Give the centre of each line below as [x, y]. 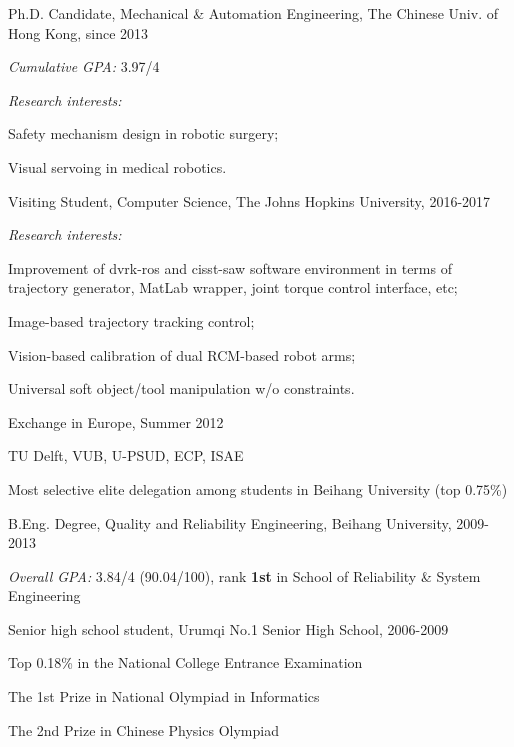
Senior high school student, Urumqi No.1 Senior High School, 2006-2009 [228, 628]
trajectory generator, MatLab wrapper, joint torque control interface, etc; [233, 287]
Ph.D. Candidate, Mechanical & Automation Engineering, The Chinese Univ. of [253, 13]
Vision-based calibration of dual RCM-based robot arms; [182, 354]
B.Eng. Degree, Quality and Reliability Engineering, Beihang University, [230, 522]
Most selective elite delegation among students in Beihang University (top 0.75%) [258, 488]
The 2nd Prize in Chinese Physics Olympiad [143, 729]
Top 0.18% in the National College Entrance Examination [185, 662]
